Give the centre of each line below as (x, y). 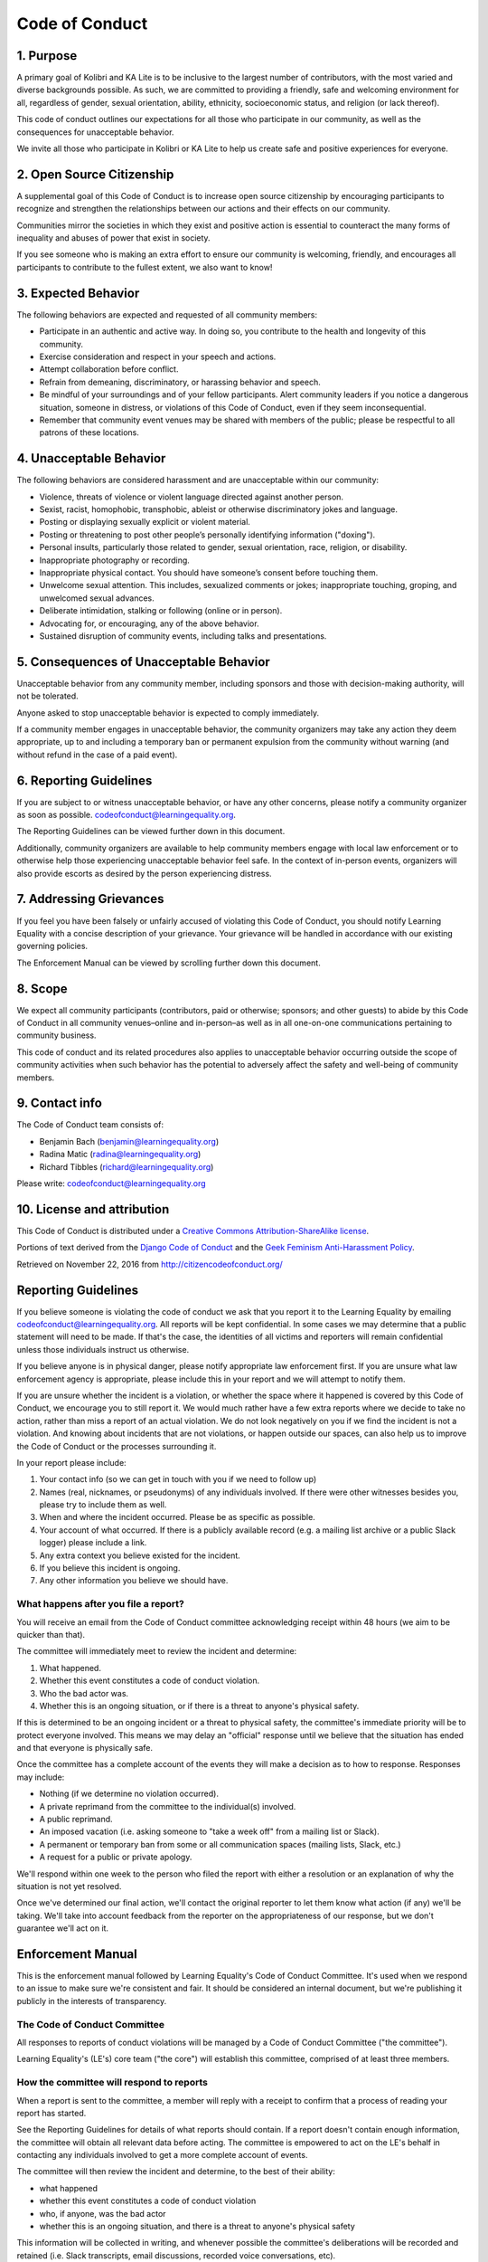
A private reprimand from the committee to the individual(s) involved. (168, 1806)
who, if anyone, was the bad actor (103, 2213)
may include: (41, 1777)
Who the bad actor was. (84, 1693)
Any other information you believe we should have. (134, 1581)
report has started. (52, 2113)
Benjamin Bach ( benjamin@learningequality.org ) (129, 1141)
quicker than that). (51, 1634)
